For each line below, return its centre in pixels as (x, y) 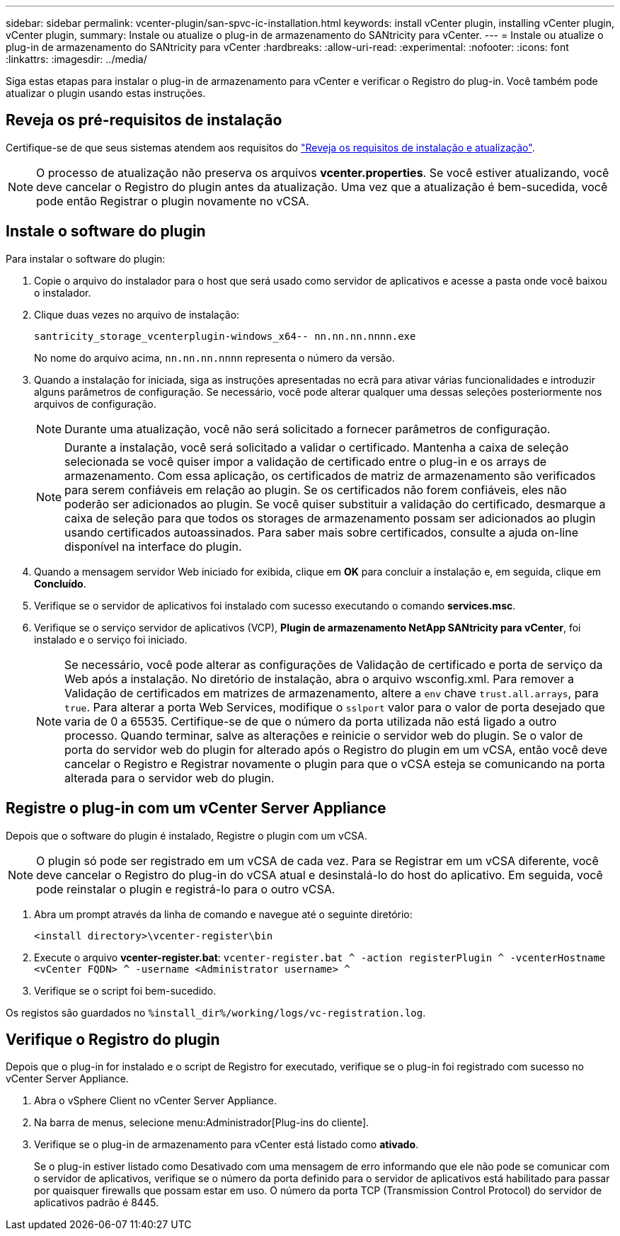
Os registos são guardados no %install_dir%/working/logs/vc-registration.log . (216, 1012)
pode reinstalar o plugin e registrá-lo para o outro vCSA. (186, 889)
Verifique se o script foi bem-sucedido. (125, 990)
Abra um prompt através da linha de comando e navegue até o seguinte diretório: (223, 914)
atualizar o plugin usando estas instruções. (106, 93)
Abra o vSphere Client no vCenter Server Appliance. (156, 1101)
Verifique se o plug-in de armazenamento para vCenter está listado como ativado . (226, 1145)
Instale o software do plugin (106, 231)
